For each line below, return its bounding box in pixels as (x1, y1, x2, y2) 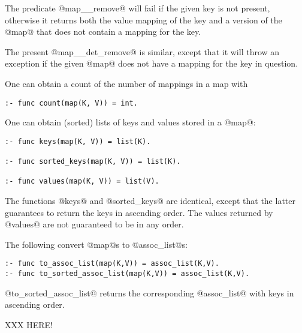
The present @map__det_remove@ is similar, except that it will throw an (5, 45, 280, 58)
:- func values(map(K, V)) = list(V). (5, 177, 159, 186)
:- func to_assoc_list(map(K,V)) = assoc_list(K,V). (5, 259, 219, 268)
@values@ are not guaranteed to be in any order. (5, 218, 184, 230)
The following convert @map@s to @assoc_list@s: (5, 238, 188, 250)
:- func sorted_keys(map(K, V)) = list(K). (5, 157, 181, 166)
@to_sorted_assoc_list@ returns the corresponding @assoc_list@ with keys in (5, 286, 294, 299)
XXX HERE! (5, 318, 53, 331)
